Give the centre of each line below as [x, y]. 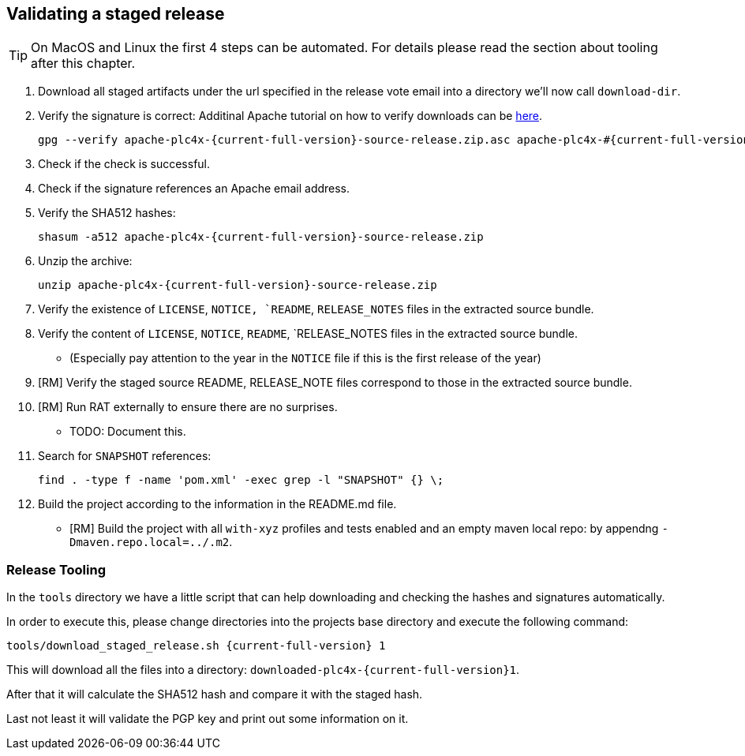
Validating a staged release [116, 14]
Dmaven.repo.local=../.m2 [150, 543]
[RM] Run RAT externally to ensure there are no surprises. [188, 407]
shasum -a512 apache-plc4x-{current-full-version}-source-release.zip [261, 237]
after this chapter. [83, 64]
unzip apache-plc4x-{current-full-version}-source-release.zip [238, 285]
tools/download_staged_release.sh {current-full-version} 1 [196, 646]
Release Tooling [56, 569]
